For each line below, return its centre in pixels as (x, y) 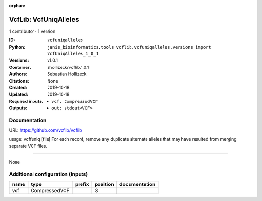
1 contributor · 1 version (32, 31)
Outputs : (18, 108)
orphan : (17, 6)
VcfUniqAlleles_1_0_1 (73, 54)
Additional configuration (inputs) (49, 174)
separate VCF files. (28, 146)
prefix (82, 184)
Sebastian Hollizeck (67, 74)
